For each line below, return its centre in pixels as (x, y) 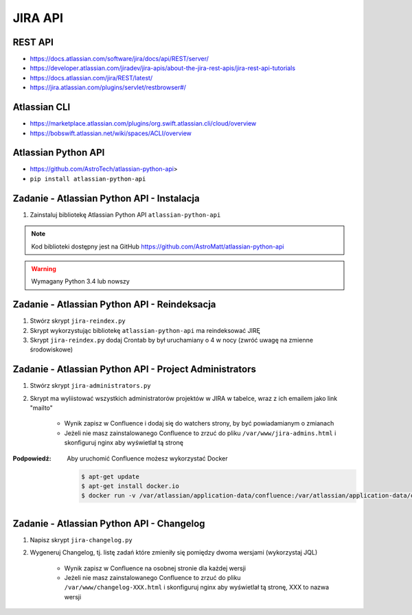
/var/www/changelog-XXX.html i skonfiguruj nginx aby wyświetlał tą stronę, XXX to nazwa (197, 588)
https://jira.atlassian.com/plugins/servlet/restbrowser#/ (108, 88)
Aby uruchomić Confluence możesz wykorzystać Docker (147, 458)
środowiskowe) (51, 349)
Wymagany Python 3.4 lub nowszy (80, 281)
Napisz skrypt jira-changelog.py (81, 539)
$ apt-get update (111, 476)
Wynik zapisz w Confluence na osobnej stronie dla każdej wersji (155, 568)
